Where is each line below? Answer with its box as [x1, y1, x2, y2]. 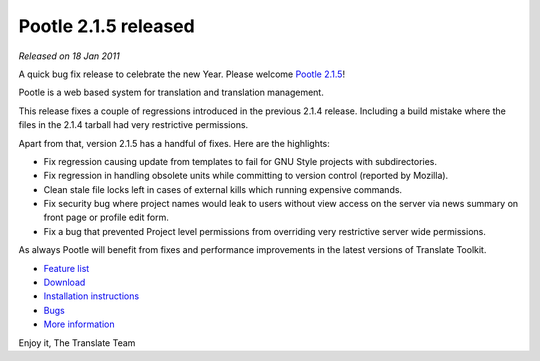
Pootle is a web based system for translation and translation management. [18, 86, 324, 99]
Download [43, 276, 86, 289]
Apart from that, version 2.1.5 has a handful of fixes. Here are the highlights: [18, 137, 330, 149]
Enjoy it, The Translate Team [18, 336, 136, 349]
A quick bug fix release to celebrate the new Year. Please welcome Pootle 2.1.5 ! [18, 68, 345, 80]
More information [43, 318, 115, 330]
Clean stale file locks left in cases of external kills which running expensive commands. [43, 183, 403, 195]
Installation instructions [43, 290, 140, 302]
